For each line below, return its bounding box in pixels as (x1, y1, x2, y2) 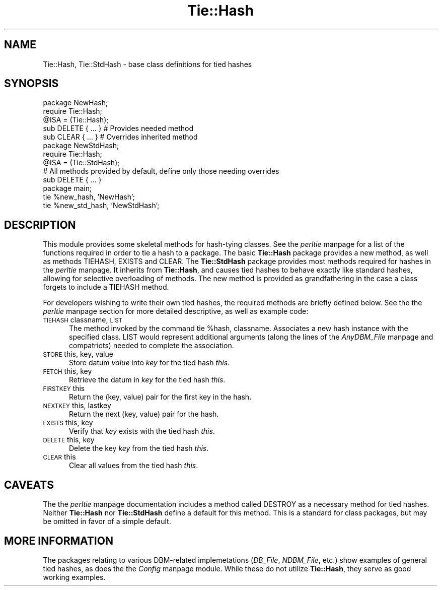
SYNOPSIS (4, 77, 59, 90)
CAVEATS (4, 478, 54, 491)
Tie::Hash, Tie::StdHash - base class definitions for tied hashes (43, 59, 252, 69)
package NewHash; (43, 98, 108, 107)
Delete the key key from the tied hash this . (69, 444, 209, 453)
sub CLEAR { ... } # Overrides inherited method (43, 133, 198, 142)
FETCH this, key (43, 367, 92, 376)
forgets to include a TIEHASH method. (43, 283, 169, 292)
